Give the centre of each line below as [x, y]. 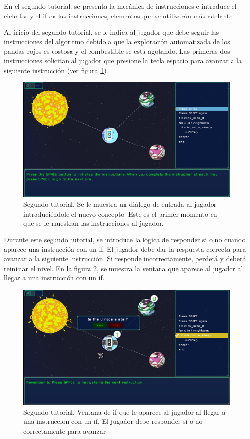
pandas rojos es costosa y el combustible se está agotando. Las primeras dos [117, 51]
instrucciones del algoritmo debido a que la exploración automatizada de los [117, 41]
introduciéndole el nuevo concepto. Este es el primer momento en [120, 213]
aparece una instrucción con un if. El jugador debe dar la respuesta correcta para [125, 249]
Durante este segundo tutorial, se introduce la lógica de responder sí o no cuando [125, 239]
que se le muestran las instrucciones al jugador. [94, 223]
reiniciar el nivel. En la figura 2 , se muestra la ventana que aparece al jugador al [124, 268]
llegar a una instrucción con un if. [54, 278]
